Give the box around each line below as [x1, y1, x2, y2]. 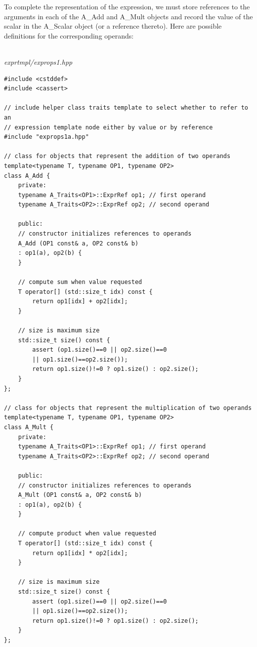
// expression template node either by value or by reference [4, 123, 213, 131]
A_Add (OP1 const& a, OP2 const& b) [18, 240, 139, 247]
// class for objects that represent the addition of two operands [4, 153, 231, 160]
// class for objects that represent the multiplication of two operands [4, 404, 252, 411]
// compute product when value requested [18, 530, 156, 537]
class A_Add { [4, 172, 50, 179]
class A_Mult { [4, 423, 54, 431]
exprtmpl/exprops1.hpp [4, 56, 73, 67]
